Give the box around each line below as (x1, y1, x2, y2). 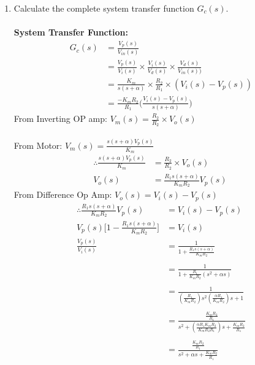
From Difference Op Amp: (13, 188, 112, 201)
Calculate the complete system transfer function (13, 2, 194, 14)
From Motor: (13, 138, 63, 151)
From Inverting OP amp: (13, 112, 107, 125)
